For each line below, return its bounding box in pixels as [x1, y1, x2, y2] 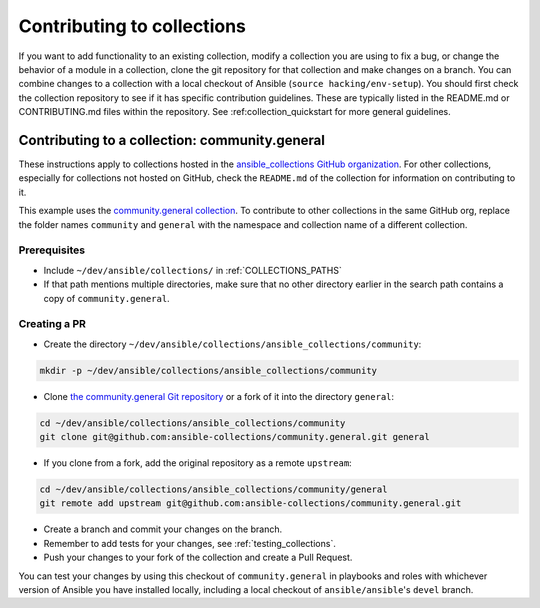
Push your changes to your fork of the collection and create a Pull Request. [43, 551, 353, 564]
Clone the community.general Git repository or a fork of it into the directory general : [43, 390, 395, 402]
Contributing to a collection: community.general [18, 131, 325, 149]
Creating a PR [18, 317, 87, 331]
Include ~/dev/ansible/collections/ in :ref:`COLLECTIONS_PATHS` [43, 264, 342, 276]
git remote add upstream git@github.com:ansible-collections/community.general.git [39, 498, 462, 509]
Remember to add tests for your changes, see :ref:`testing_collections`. [43, 537, 337, 549]
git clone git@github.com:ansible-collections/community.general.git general [39, 431, 430, 442]
